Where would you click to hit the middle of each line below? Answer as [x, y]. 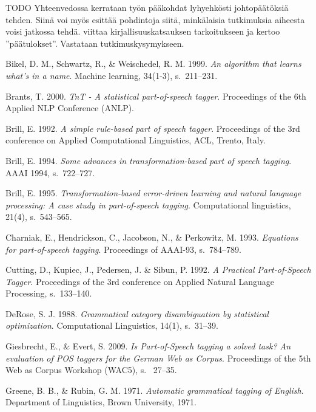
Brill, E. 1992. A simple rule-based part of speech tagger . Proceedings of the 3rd [153, 128]
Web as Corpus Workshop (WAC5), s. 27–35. [91, 370]
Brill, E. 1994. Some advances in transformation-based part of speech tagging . [149, 160]
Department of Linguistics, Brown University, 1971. [101, 402]
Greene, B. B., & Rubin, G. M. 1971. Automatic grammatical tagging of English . [155, 390]
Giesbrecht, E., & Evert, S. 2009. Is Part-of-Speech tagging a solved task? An [148, 346]
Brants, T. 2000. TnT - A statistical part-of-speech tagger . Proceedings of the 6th [156, 96]
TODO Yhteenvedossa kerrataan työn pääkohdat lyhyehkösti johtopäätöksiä [147, 7]
